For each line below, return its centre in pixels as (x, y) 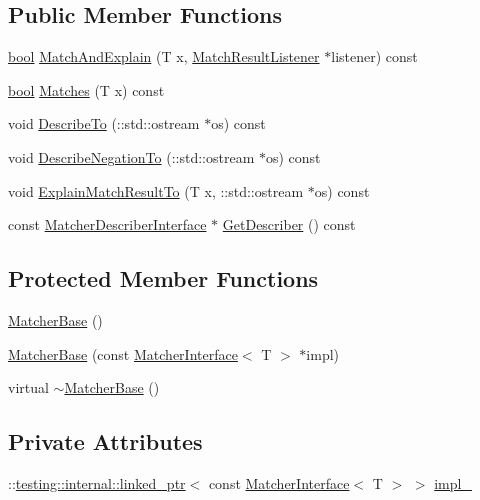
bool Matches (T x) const (86, 89)
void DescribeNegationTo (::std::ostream (131, 156)
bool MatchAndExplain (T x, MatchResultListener (164, 56)
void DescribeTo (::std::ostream (104, 123)
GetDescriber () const (289, 224)
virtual (28, 387)
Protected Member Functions (163, 278)
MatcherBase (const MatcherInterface (123, 353)
